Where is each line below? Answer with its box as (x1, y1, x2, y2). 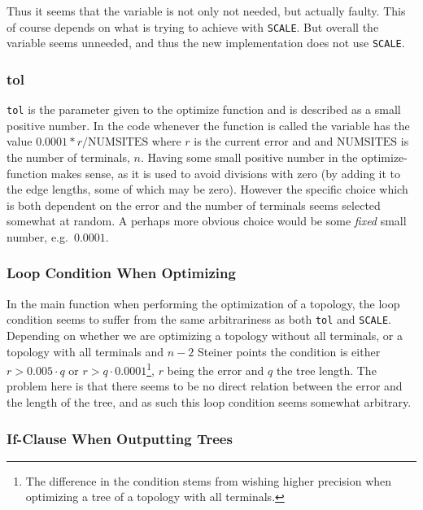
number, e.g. (7, 228, 68, 245)
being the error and (167, 361, 264, 378)
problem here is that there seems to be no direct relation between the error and (7, 377, 403, 394)
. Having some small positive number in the (140, 148, 358, 165)
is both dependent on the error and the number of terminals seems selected (7, 196, 381, 213)
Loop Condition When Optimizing (7, 263, 236, 283)
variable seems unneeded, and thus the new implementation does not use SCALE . (7, 34, 405, 51)
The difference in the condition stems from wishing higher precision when (25, 472, 392, 489)
